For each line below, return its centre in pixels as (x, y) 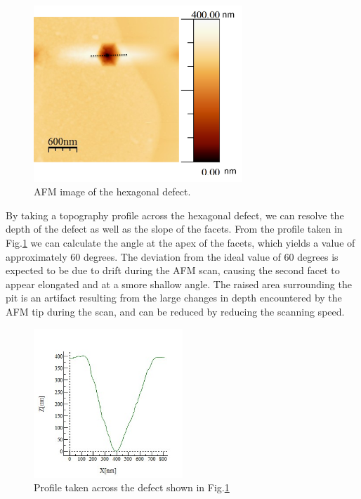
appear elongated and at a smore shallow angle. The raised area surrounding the (179, 284)
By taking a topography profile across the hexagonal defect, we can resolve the (175, 215)
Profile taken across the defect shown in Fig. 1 (132, 487)
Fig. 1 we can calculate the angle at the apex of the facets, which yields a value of (180, 243)
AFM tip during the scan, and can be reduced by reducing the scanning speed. (175, 312)
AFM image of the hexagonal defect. (112, 192)
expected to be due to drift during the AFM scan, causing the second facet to (173, 270)
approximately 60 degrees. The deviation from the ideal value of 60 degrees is (172, 256)
